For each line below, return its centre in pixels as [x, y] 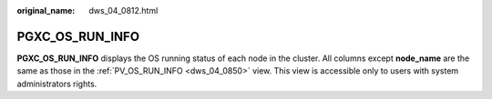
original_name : [46, 10]
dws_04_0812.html [123, 10]
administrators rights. [57, 84]
